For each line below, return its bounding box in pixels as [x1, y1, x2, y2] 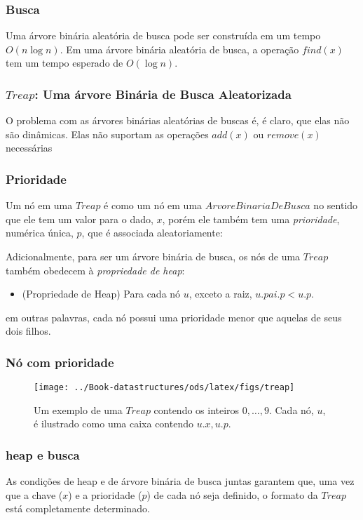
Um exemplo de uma [34, 402, 123, 417]
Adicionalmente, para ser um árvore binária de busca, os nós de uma [6, 249, 301, 263]
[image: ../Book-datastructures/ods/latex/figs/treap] [34, 382, 295, 393]
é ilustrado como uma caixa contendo [34, 416, 193, 431]
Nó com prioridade [6, 353, 114, 371]
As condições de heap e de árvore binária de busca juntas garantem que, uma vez [6, 474, 355, 488]
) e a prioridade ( [68, 487, 142, 502]
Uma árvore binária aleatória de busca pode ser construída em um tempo [6, 28, 321, 43]
